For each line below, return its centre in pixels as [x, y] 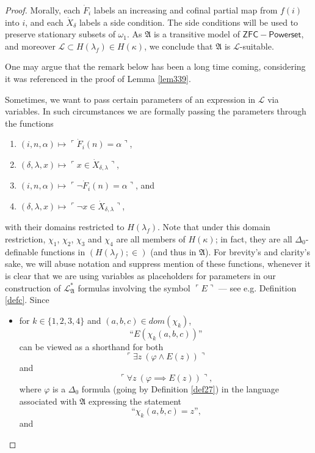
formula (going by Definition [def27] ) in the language [180, 388]
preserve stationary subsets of [60, 34]
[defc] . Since [27, 300]
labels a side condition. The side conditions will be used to [189, 22]
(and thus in [173, 251]
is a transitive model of [197, 34]
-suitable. [257, 46]
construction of [33, 287]
